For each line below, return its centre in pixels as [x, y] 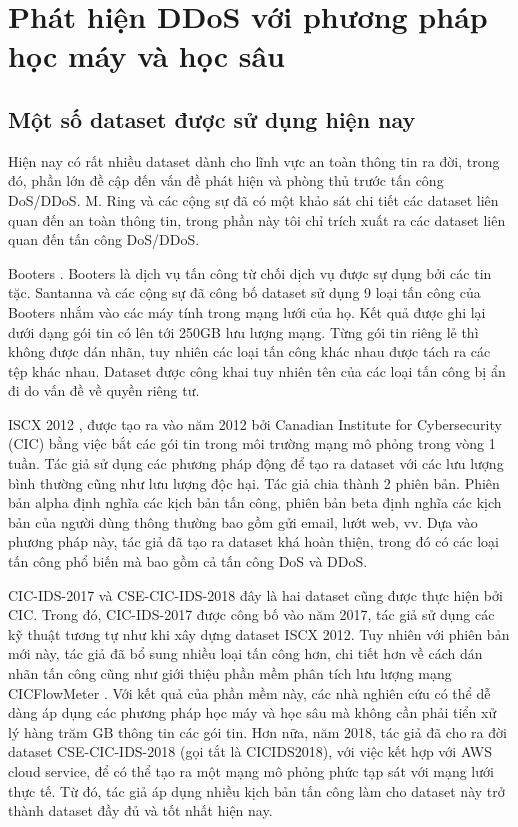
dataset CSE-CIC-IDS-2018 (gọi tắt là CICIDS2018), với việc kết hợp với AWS [250, 751]
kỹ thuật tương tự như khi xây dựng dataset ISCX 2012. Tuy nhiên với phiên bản [259, 633]
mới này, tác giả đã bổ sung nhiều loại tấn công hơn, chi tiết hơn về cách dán [245, 653]
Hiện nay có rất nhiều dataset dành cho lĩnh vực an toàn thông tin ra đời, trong [254, 160]
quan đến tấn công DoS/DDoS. [104, 239]
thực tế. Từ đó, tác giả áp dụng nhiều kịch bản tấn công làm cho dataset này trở [256, 790]
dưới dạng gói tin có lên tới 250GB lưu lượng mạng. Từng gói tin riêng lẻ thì [243, 331]
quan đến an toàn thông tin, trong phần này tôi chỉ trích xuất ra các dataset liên [257, 219]
